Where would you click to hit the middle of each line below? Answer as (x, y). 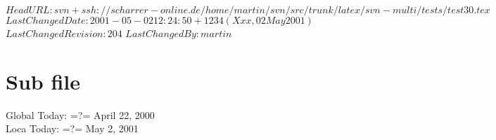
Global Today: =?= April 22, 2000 (80, 114)
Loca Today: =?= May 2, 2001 (72, 128)
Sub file (43, 81)
